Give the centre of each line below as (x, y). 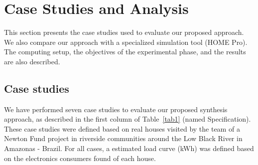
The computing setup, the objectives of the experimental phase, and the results (125, 52)
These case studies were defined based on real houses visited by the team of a (122, 128)
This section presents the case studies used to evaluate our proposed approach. (124, 32)
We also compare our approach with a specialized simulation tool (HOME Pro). (126, 42)
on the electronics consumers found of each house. (80, 158)
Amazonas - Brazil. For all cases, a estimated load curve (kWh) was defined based (129, 148)
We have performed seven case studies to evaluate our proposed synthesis (116, 109)
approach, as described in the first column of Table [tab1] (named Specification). (128, 119)
